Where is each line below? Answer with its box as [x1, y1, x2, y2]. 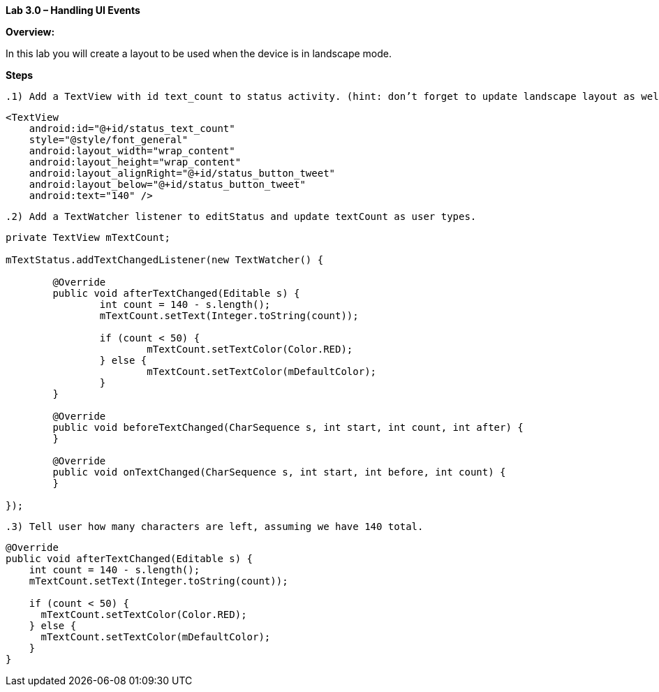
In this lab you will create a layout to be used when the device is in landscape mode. [6, 47, 392, 59]
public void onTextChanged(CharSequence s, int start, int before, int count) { [52, 466, 506, 478]
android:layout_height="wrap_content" [29, 156, 242, 168]
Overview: [6, 26, 55, 38]
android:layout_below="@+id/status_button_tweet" [29, 179, 306, 190]
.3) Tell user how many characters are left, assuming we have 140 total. [6, 521, 424, 532]
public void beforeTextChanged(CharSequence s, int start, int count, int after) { [52, 422, 524, 433]
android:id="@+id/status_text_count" [29, 123, 235, 134]
